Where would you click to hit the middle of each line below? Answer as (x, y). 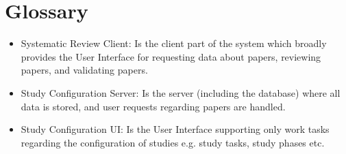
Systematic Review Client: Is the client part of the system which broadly (174, 43)
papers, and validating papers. (84, 70)
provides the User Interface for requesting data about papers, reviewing (171, 56)
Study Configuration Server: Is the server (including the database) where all (181, 92)
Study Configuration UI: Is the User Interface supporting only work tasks (175, 129)
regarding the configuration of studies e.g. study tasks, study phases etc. (173, 142)
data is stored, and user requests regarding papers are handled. (153, 106)
